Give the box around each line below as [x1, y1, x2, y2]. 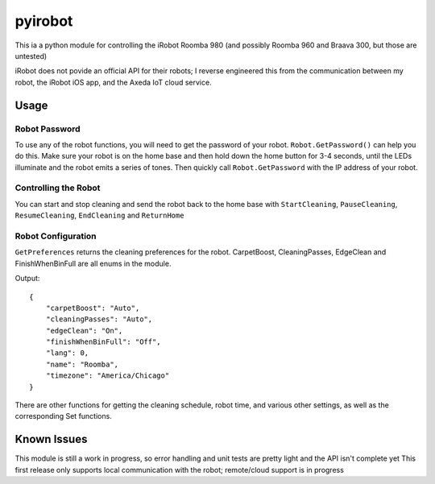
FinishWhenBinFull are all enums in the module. [14, 259, 172, 268]
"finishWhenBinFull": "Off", [45, 337, 161, 346]
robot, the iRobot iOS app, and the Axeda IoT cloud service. [14, 77, 213, 87]
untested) [14, 51, 48, 60]
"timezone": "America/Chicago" [45, 371, 170, 380]
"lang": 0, [45, 349, 89, 358]
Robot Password [14, 123, 81, 134]
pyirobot [14, 12, 73, 30]
